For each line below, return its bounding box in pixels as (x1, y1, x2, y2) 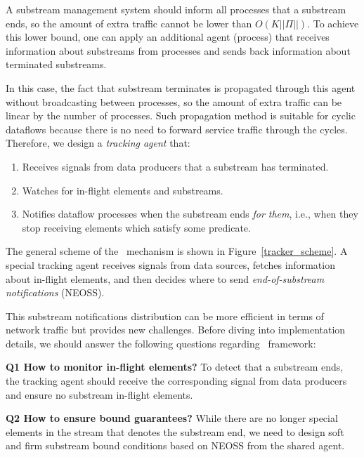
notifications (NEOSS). (6, 285, 105, 300)
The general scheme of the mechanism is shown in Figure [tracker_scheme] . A (6, 244, 348, 258)
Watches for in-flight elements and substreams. (22, 183, 223, 197)
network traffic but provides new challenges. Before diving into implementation (6, 322, 346, 337)
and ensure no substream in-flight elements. (6, 387, 193, 402)
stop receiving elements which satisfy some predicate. (22, 220, 251, 234)
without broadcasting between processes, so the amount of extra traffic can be (6, 94, 342, 109)
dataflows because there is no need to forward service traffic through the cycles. (6, 121, 348, 136)
